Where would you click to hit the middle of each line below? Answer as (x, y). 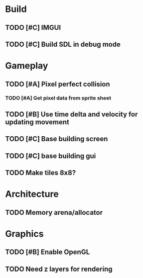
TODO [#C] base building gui (51, 156)
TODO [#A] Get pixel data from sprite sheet (58, 98)
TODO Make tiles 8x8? (41, 173)
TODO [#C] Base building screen (57, 139)
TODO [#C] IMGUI (33, 28)
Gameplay (27, 66)
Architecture (32, 194)
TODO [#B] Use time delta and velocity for (71, 114)
